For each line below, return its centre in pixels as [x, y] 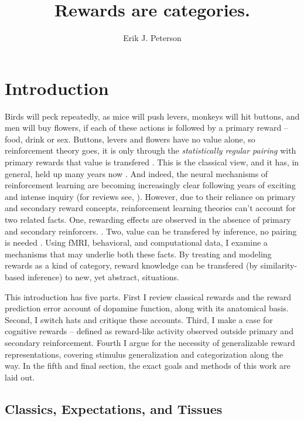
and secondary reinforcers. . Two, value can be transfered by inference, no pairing [151, 231]
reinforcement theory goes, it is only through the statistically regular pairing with [151, 150]
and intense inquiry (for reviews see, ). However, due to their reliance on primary [150, 196]
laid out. [20, 377]
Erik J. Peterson [152, 38]
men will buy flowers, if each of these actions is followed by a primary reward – [146, 128]
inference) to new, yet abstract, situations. [103, 276]
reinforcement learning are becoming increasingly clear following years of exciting [150, 185]
